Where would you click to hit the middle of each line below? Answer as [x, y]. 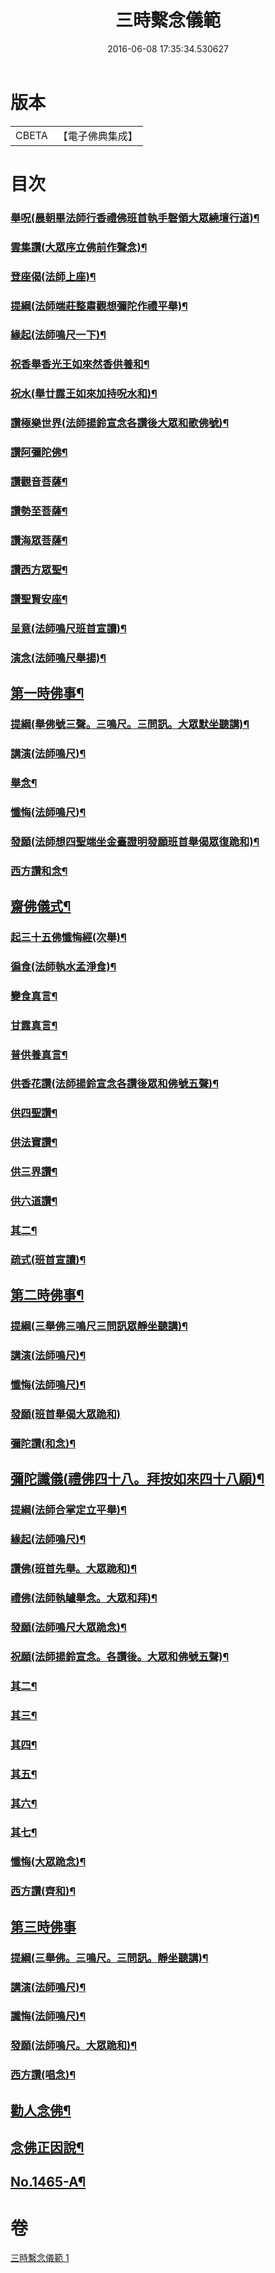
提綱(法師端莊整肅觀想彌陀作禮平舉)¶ [99, 306]
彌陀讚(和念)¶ [43, 1443]
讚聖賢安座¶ [39, 599]
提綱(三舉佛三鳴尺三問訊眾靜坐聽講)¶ [99, 1326]
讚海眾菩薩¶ [39, 540]
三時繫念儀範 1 [40, 2258]
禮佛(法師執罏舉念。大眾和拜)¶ [84, 1598]
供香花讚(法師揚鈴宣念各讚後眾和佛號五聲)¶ [114, 1084]
